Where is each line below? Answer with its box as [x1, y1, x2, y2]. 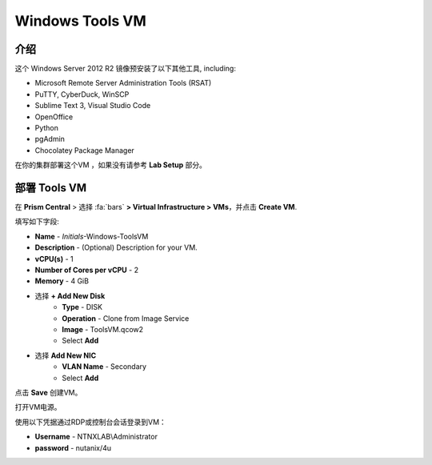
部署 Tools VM [14, 181, 87, 194]
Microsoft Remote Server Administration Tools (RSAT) [34, 78, 212, 88]
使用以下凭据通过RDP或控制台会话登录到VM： [14, 417, 167, 427]
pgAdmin [34, 134, 66, 144]
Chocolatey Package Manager [34, 145, 135, 155]
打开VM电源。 [14, 403, 62, 412]
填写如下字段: [14, 217, 60, 226]
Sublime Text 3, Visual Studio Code [34, 101, 151, 110]
